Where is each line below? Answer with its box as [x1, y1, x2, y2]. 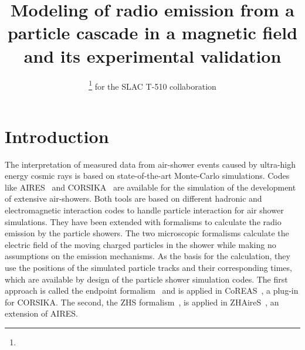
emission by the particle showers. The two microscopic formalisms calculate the [5, 227, 289, 239]
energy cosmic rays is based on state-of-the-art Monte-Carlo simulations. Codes [5, 169, 290, 182]
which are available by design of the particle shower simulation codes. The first [5, 273, 288, 285]
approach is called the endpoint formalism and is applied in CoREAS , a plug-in [5, 284, 299, 297]
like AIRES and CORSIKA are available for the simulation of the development [5, 181, 296, 193]
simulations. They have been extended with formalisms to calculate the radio [5, 215, 282, 227]
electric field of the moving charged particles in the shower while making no [5, 238, 276, 250]
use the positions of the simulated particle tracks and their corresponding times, [5, 261, 292, 274]
